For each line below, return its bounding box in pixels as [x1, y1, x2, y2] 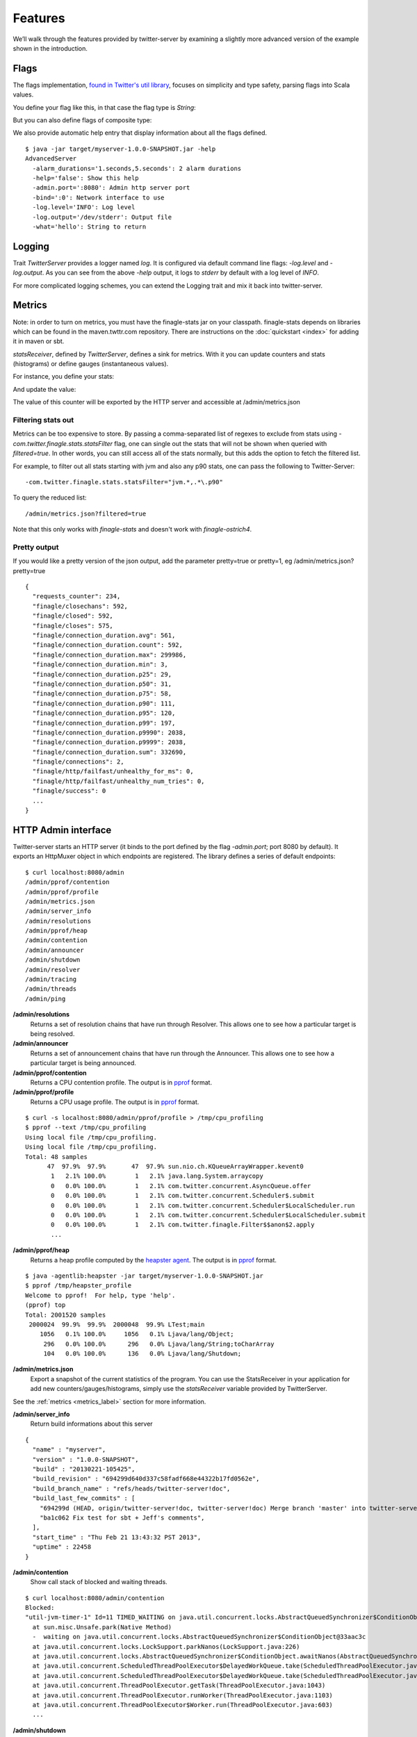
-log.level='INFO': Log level [32, 204, 136, 211]
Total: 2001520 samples [25, 1310, 106, 1319]
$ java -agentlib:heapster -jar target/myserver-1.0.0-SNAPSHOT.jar [25, 1271, 263, 1280]
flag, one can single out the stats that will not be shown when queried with [114, 439, 327, 447]
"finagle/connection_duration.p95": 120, [32, 709, 176, 717]
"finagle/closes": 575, [32, 622, 114, 629]
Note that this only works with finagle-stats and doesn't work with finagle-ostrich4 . [13, 525, 252, 534]
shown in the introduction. [13, 44, 88, 52]
